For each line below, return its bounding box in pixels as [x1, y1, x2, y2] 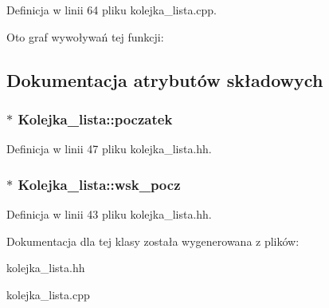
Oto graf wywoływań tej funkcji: [6, 28, 164, 45]
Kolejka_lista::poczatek [18, 109, 173, 128]
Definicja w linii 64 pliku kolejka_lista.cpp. [6, 2, 217, 18]
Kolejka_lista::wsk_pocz [18, 174, 181, 194]
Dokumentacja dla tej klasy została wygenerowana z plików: [6, 232, 300, 249]
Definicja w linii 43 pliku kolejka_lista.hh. [6, 206, 212, 222]
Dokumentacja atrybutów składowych [6, 67, 323, 92]
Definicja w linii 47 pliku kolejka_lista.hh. [6, 140, 212, 157]
